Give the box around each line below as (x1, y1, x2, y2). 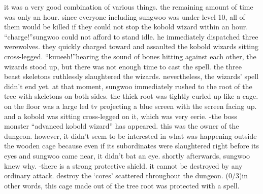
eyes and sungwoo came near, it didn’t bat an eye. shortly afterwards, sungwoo (4, 150, 250, 161)
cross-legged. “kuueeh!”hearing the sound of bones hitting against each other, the (4, 51, 256, 61)
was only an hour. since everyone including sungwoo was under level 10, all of (4, 11, 245, 22)
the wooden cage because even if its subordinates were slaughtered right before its (4, 140, 259, 151)
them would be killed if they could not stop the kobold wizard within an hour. (4, 21, 248, 32)
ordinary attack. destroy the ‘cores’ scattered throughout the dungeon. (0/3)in (4, 170, 248, 181)
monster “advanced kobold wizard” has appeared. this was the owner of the (4, 121, 239, 131)
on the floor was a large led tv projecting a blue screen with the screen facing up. (4, 100, 257, 111)
